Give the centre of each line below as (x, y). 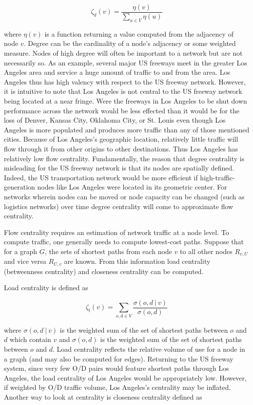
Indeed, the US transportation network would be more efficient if (101, 177)
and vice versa (25, 261)
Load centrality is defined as (46, 288)
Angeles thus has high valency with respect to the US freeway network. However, (125, 81)
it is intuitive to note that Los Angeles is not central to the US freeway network (123, 91)
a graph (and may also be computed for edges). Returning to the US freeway (119, 358)
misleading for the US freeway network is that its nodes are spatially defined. (119, 168)
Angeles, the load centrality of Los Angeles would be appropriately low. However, (125, 377)
